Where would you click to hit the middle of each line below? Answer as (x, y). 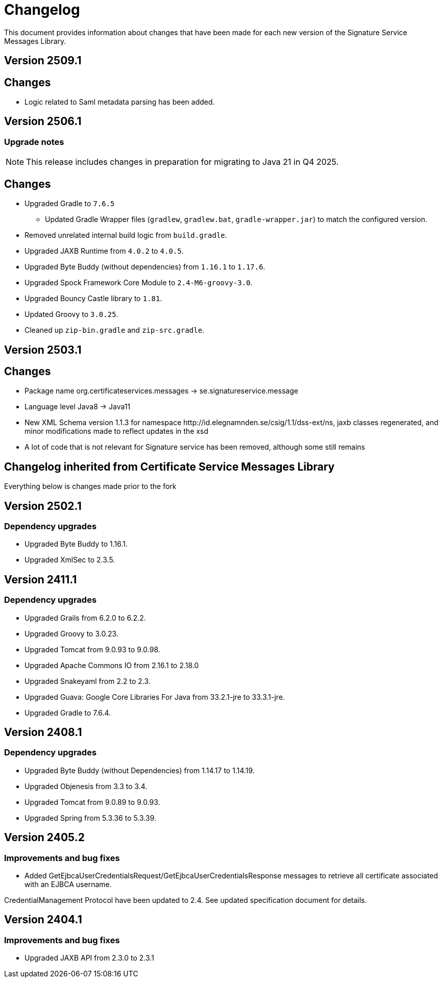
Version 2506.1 (43, 121)
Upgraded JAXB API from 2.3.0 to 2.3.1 (89, 958)
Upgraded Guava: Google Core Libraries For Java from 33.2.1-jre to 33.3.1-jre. (155, 697)
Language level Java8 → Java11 (78, 407)
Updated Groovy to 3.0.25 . (71, 314)
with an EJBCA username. (68, 885)
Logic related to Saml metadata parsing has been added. (120, 102)
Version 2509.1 (43, 61)
